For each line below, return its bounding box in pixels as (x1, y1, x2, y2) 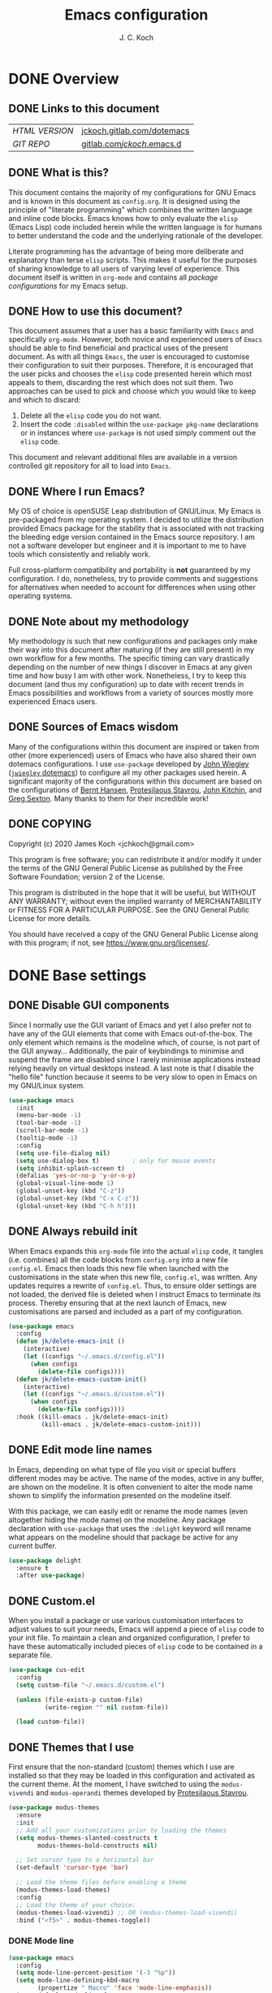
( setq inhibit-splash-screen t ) (15, 1164, 126, 1172)
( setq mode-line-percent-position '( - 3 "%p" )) (15, 1969, 176, 1977)
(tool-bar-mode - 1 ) (15, 1119, 82, 1127)
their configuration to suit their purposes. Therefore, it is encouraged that (8, 360, 254, 371)
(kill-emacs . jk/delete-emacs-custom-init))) (41, 1420, 201, 1428)
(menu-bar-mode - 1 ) (15, 1111, 82, 1119)
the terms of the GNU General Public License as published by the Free (8, 863, 244, 873)
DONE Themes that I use (8, 1740, 134, 1754)
